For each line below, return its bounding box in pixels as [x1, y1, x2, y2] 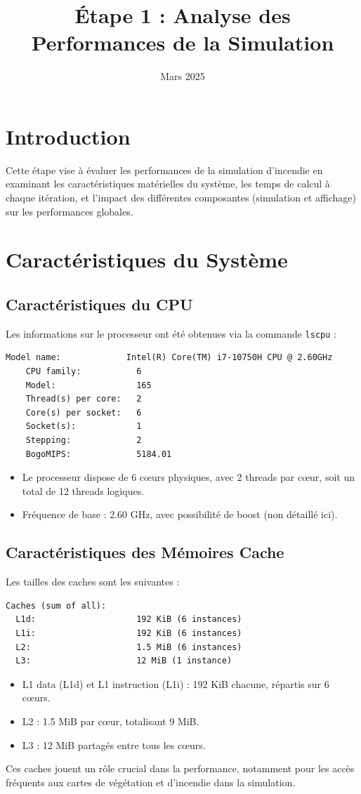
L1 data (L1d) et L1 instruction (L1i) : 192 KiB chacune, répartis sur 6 [22, 676, 329, 691]
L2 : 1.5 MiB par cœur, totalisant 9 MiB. [22, 713, 199, 728]
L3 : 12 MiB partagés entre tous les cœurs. [22, 737, 206, 752]
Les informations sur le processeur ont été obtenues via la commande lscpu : [6, 326, 336, 340]
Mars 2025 [160, 69, 205, 84]
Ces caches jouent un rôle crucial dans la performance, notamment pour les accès [6, 761, 355, 776]
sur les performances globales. [6, 204, 133, 218]
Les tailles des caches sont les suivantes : [6, 574, 180, 589]
